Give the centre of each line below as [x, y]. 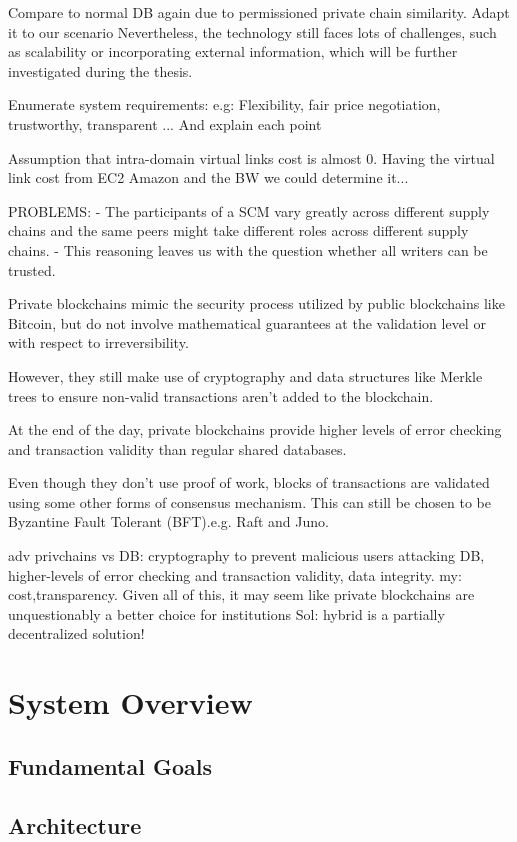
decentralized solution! [76, 633]
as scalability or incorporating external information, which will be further [233, 51]
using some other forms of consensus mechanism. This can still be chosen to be [249, 501]
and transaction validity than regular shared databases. [177, 448]
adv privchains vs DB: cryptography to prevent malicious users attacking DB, [246, 555]
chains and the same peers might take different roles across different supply [238, 230]
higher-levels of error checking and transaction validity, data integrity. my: [235, 574]
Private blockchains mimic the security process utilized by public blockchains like [256, 303]
